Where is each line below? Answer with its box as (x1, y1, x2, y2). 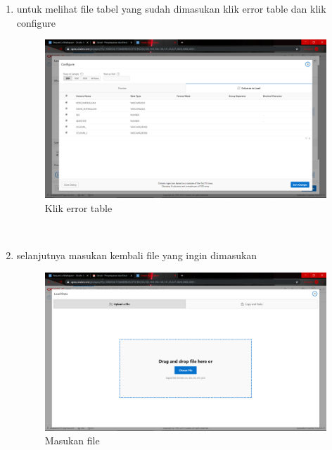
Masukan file (44, 433, 100, 448)
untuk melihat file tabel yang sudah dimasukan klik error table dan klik (16, 1, 326, 15)
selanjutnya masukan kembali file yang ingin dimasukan (16, 248, 257, 263)
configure (16, 15, 56, 30)
